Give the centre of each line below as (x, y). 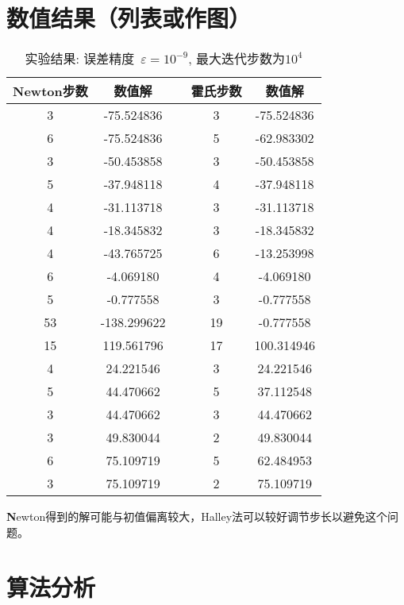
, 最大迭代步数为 (237, 59)
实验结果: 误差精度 (80, 59)
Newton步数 (50, 91)
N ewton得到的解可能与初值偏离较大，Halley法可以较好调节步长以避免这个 (197, 516)
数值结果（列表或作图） (129, 18)
